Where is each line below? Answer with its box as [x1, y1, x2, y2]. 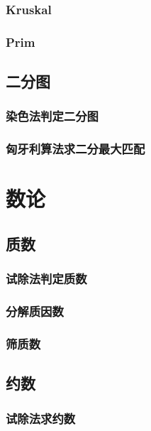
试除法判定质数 [6, 270, 87, 288]
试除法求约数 [6, 409, 76, 427]
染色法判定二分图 [6, 107, 99, 125]
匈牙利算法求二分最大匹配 [6, 140, 145, 158]
